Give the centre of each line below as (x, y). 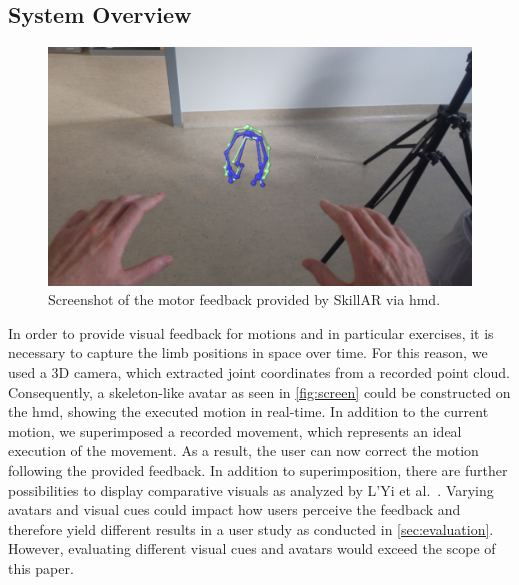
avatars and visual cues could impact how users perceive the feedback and (234, 509)
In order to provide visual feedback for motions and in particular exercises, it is (251, 332)
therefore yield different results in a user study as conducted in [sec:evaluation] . (251, 528)
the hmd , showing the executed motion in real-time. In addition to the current (248, 411)
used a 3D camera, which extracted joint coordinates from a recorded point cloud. (259, 372)
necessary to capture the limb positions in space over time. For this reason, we (248, 352)
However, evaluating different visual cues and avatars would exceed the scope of (252, 548)
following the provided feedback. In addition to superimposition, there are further (258, 470)
